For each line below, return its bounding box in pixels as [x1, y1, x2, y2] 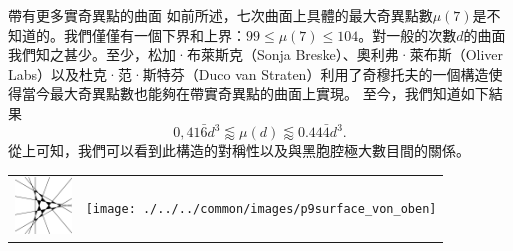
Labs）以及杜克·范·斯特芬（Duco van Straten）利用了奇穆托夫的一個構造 [8, 63, 489, 84]
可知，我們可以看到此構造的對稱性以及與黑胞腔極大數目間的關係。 [35, 140, 470, 161]
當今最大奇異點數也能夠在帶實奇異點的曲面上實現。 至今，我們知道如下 [21, 83, 489, 104]
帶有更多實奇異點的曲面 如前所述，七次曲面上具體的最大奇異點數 [8, 5, 433, 25]
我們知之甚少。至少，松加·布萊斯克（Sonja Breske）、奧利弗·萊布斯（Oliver [8, 44, 504, 65]
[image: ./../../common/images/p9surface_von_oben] [85, 202, 437, 217]
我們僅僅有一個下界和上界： [63, 24, 246, 45]
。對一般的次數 [358, 24, 457, 45]
